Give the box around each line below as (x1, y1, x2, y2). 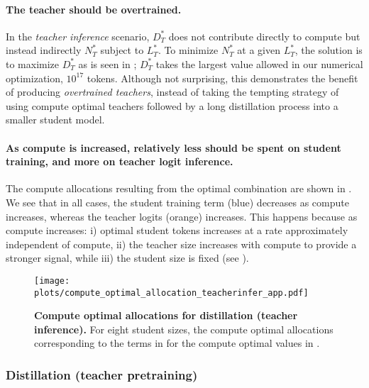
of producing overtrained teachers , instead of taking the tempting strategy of (6, 84, 339, 99)
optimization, (6, 70, 63, 85)
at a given (237, 43, 281, 57)
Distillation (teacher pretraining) (6, 365, 198, 383)
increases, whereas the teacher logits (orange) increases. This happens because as (6, 209, 358, 223)
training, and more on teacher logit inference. (6, 154, 233, 169)
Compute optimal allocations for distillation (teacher (34, 308, 298, 323)
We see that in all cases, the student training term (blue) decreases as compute (6, 194, 349, 209)
